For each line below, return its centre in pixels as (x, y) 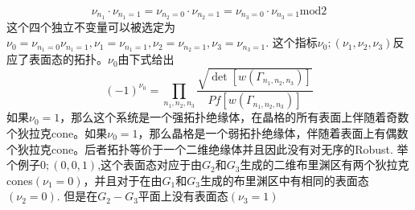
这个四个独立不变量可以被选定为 (91, 26)
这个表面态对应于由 (152, 165)
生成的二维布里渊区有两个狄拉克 (325, 165)
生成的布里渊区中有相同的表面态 (284, 180)
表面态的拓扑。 (68, 59)
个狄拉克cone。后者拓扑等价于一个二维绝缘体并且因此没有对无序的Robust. (200, 148)
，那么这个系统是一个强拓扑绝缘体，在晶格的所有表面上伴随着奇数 (234, 117)
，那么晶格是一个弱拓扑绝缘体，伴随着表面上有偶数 (273, 132)
